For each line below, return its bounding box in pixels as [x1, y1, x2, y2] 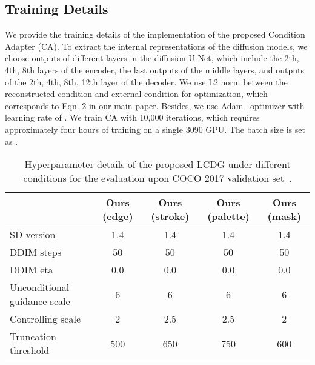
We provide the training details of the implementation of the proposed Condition [5, 28, 305, 41]
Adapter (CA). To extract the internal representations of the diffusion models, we [5, 39, 308, 52]
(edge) [102, 209, 133, 224]
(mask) [267, 209, 302, 224]
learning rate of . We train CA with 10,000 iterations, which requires [5, 111, 260, 124]
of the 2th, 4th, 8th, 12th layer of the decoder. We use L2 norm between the [5, 75, 288, 88]
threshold [10, 343, 50, 358]
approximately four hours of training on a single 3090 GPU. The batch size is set [5, 122, 305, 135]
